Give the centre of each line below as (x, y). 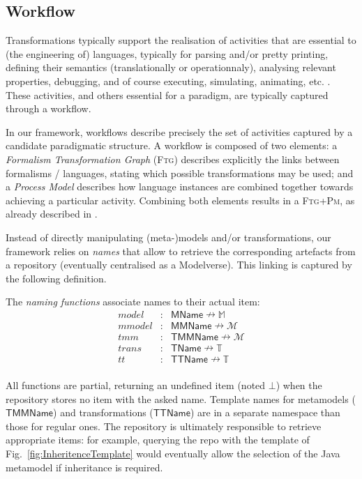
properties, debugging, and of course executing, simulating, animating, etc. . (168, 81)
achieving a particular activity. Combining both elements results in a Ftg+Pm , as (180, 200)
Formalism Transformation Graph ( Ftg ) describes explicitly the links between (173, 159)
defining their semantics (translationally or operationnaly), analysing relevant (171, 67)
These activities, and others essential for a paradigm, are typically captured (167, 94)
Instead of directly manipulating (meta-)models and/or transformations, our (168, 237)
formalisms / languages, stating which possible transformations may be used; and (180, 173)
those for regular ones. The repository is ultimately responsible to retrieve (164, 426)
